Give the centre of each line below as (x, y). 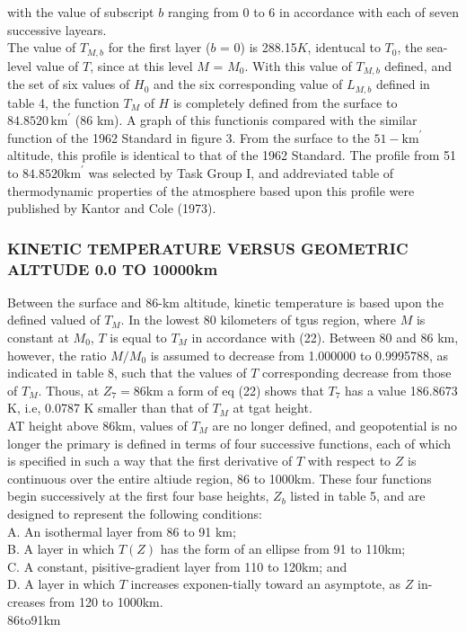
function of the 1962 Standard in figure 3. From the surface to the (189, 137)
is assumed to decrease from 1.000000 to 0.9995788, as (299, 355)
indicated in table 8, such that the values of (127, 373)
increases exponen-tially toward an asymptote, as (266, 584)
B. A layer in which (61, 549)
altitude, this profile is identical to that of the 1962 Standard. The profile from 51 (232, 155)
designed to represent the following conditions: (135, 513)
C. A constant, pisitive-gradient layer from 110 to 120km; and (177, 566)
